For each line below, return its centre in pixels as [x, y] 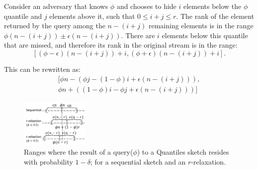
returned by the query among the [55, 26]
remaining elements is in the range [201, 26]
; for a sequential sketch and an [138, 161]
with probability [48, 161]
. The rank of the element [215, 16]
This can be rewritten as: [42, 69]
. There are [138, 35]
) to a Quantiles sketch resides [183, 151]
